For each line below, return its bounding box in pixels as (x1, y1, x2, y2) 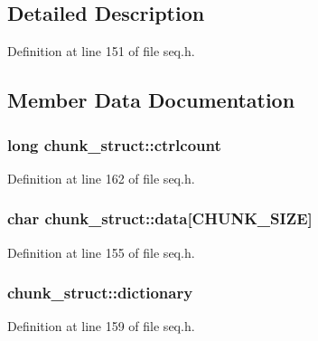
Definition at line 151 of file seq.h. (7, 42, 195, 61)
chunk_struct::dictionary (7, 281, 193, 304)
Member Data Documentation (7, 86, 295, 114)
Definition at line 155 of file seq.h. (7, 242, 195, 261)
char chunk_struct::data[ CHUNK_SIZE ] (7, 207, 313, 230)
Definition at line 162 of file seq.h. (7, 168, 195, 187)
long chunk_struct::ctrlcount (7, 133, 221, 156)
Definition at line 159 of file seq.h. (7, 317, 195, 336)
